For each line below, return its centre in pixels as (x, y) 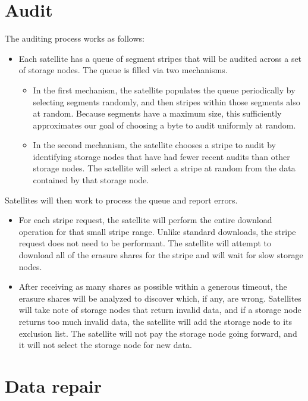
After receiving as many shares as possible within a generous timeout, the (153, 286)
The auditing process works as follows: (75, 38)
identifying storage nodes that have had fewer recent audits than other (161, 156)
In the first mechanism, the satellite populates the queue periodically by (164, 90)
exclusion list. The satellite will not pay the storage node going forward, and (158, 333)
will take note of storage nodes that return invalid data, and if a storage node (160, 310)
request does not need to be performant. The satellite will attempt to (145, 243)
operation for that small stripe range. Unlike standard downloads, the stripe (157, 231)
